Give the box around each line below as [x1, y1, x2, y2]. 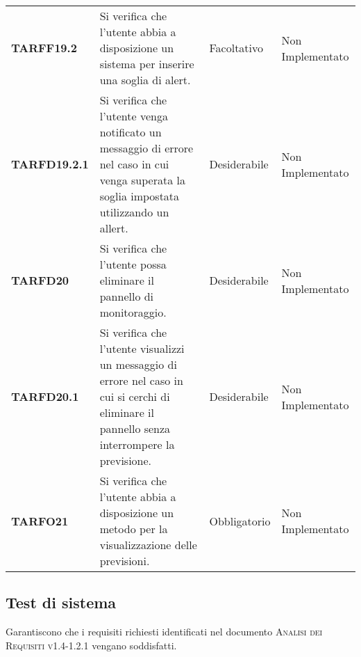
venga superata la [99, 172, 185, 188]
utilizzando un [99, 204, 169, 220]
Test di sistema [6, 592, 117, 613]
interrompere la [99, 436, 175, 452]
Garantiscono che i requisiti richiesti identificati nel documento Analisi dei [6, 624, 323, 639]
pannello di [99, 288, 154, 304]
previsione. [99, 452, 152, 468]
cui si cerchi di [99, 388, 170, 404]
